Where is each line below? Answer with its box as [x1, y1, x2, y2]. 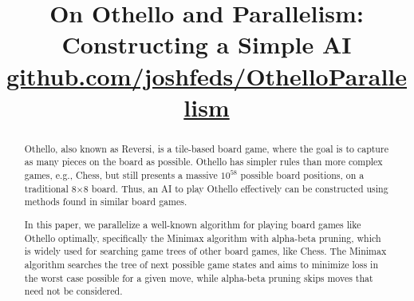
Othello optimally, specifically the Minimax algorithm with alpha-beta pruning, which [24, 231, 381, 244]
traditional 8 [24, 181, 77, 195]
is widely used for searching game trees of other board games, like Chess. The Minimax [24, 244, 387, 258]
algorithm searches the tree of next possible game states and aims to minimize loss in [24, 257, 379, 271]
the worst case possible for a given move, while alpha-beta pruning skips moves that [24, 271, 373, 284]
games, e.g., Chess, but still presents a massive [24, 168, 218, 182]
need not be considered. [24, 284, 123, 298]
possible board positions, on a [240, 168, 365, 182]
